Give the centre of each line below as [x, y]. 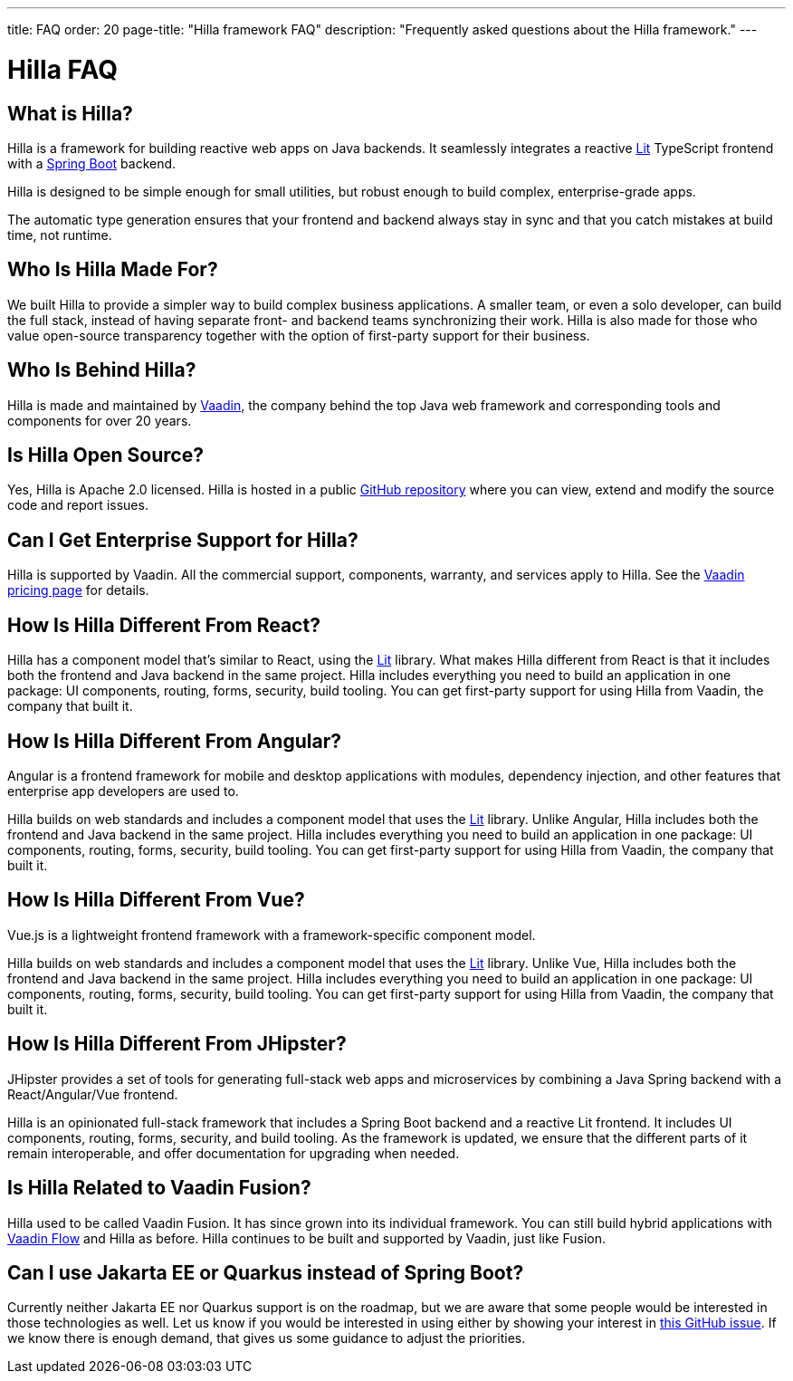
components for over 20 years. [100, 420]
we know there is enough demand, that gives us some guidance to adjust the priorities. [267, 1338]
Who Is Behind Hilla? [102, 370]
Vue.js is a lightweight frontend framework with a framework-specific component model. [272, 935]
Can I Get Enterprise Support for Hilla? [183, 540]
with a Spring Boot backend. [92, 163]
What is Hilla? [70, 113]
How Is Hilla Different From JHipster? [177, 1044]
